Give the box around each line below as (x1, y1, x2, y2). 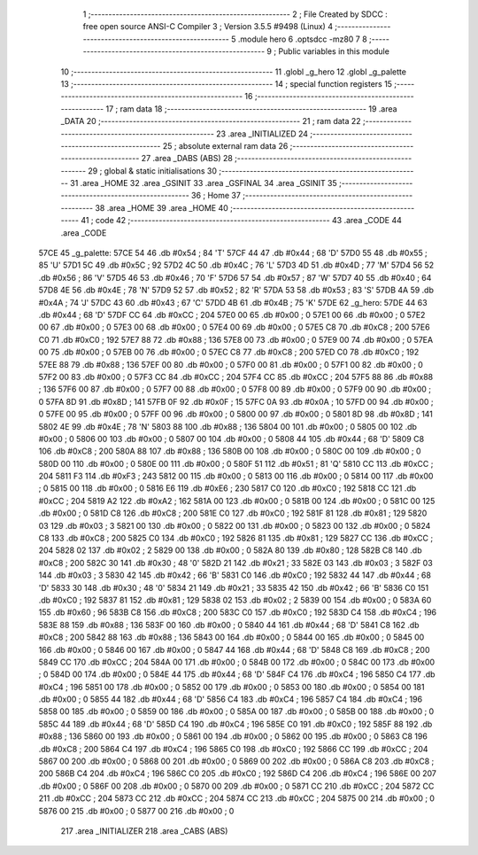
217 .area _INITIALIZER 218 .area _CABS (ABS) (60, 826, 228, 836)
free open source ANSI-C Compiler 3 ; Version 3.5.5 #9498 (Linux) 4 (82, 21, 334, 32)
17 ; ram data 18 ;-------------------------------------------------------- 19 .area (105, 103, 397, 114)
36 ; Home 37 (190, 190, 241, 201)
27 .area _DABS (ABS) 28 (141, 153, 234, 164)
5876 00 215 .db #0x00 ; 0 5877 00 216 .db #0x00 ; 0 (38, 805, 235, 816)
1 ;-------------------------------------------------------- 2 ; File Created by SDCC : (82, 9, 389, 19)
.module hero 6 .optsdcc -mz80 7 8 (237, 34, 367, 44)
